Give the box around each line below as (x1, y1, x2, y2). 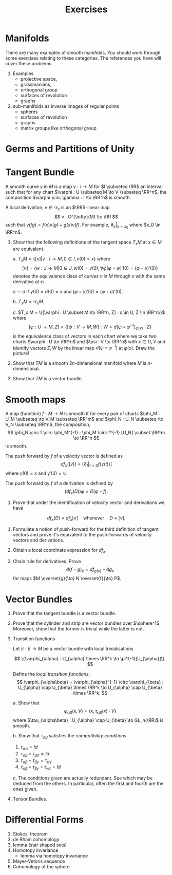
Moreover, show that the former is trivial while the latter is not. (12, 626, 144, 632)
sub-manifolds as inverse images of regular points (12, 103, 119, 109)
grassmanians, (20, 81, 52, 87)
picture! (12, 350, 29, 357)
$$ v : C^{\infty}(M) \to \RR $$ (54, 213, 118, 219)
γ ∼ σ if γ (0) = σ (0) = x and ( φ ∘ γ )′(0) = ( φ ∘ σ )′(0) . (12, 288, 123, 294)
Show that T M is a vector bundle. (12, 376, 83, 382)
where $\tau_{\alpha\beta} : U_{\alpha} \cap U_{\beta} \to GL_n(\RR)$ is (12, 717, 164, 723)
